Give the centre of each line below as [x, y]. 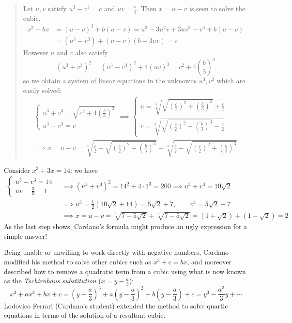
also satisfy [92, 52]
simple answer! [26, 236]
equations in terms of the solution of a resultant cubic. [85, 315]
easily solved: [42, 90]
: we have [84, 170]
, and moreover [209, 262]
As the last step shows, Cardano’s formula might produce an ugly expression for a [126, 226]
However [36, 52]
